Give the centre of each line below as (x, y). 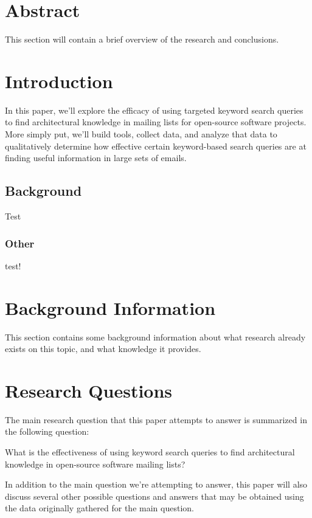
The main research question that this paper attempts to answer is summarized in (156, 419)
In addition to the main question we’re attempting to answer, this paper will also (156, 484)
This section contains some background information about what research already (155, 337)
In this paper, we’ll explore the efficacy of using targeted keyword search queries (154, 110)
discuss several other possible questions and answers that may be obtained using (154, 496)
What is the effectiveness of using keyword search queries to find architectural (150, 452)
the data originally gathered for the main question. (99, 508)
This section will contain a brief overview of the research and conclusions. (142, 39)
